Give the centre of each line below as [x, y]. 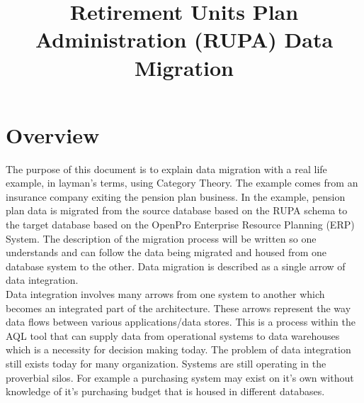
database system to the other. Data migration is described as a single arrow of [176, 266]
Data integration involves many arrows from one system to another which [165, 294]
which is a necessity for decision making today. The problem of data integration [178, 349]
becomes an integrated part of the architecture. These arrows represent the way [178, 308]
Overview [53, 134]
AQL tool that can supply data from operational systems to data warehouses [173, 335]
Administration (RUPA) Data [184, 39]
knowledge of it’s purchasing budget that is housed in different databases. [165, 391]
